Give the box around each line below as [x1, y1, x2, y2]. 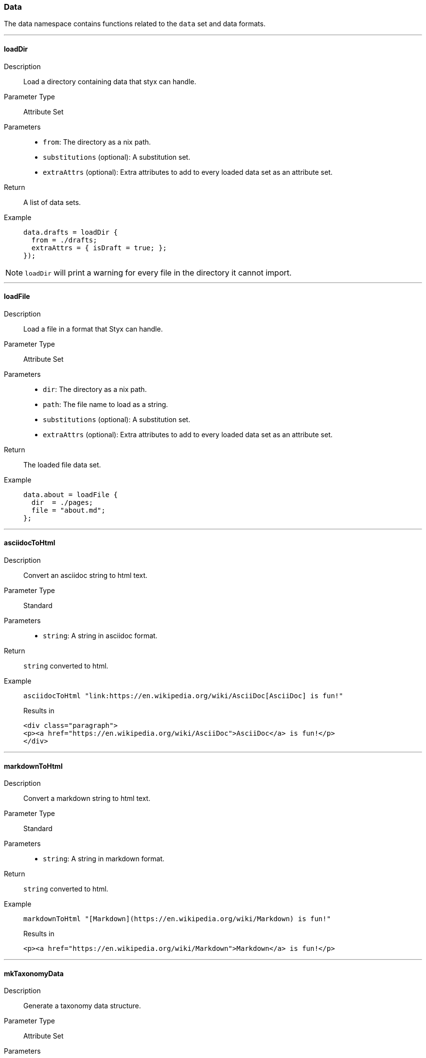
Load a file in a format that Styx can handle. [23, 324, 163, 333]
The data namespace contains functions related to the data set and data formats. [4, 19, 266, 28]
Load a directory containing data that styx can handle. [23, 77, 196, 86]
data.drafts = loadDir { [23, 228, 118, 236]
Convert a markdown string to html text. [23, 794, 151, 803]
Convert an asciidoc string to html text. [23, 571, 148, 580]
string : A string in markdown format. [43, 854, 165, 863]
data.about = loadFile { [23, 490, 118, 499]
